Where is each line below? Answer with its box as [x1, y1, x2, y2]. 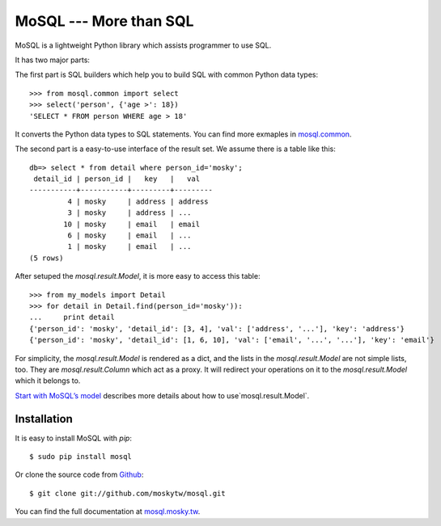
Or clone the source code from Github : [15, 469, 144, 480]
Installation [15, 412, 73, 426]
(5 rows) [29, 253, 64, 263]
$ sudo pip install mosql [29, 452, 133, 461]
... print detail [29, 313, 115, 322]
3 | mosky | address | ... [67, 208, 192, 217]
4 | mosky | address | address [67, 196, 210, 206]
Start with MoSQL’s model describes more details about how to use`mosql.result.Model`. [15, 390, 310, 400]
